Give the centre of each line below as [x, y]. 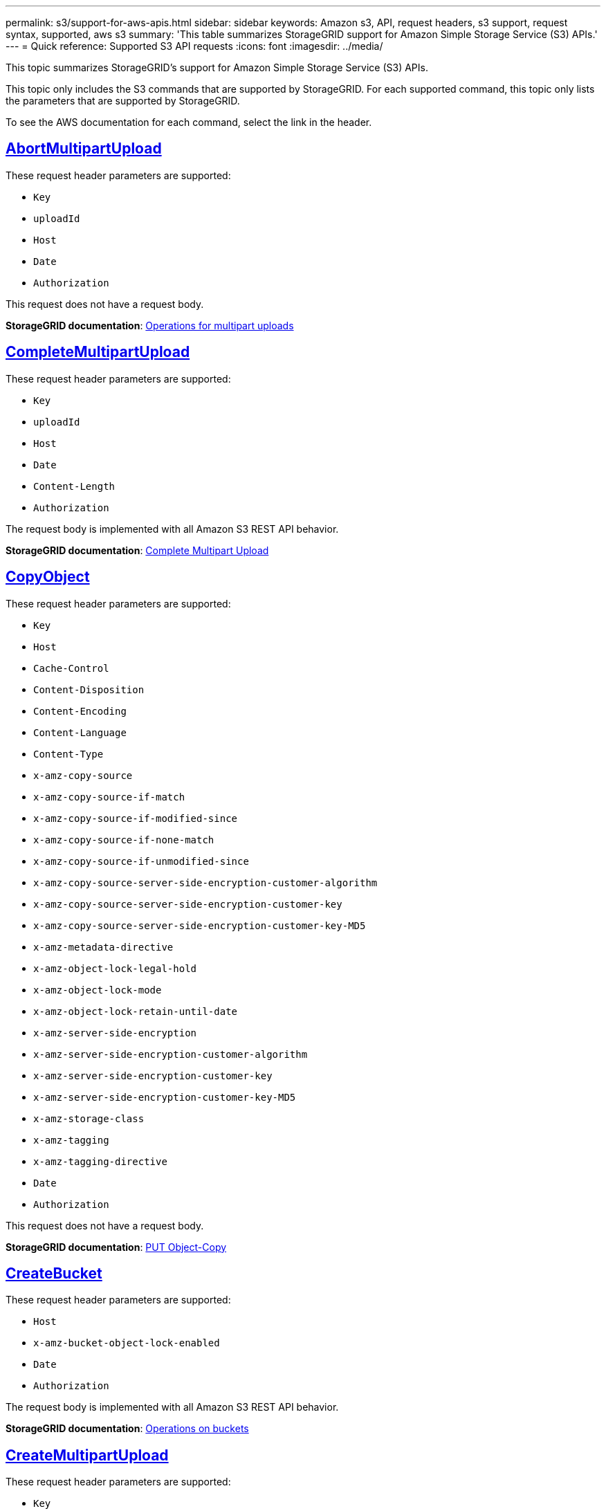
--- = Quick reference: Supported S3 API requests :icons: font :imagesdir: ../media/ [194, 46]
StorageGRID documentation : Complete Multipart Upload [137, 550]
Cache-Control [71, 668]
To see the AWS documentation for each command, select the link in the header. [189, 122]
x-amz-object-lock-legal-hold [115, 968]
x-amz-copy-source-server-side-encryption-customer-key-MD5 [200, 925]
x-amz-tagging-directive [100, 1161]
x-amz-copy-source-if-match [109, 797]
